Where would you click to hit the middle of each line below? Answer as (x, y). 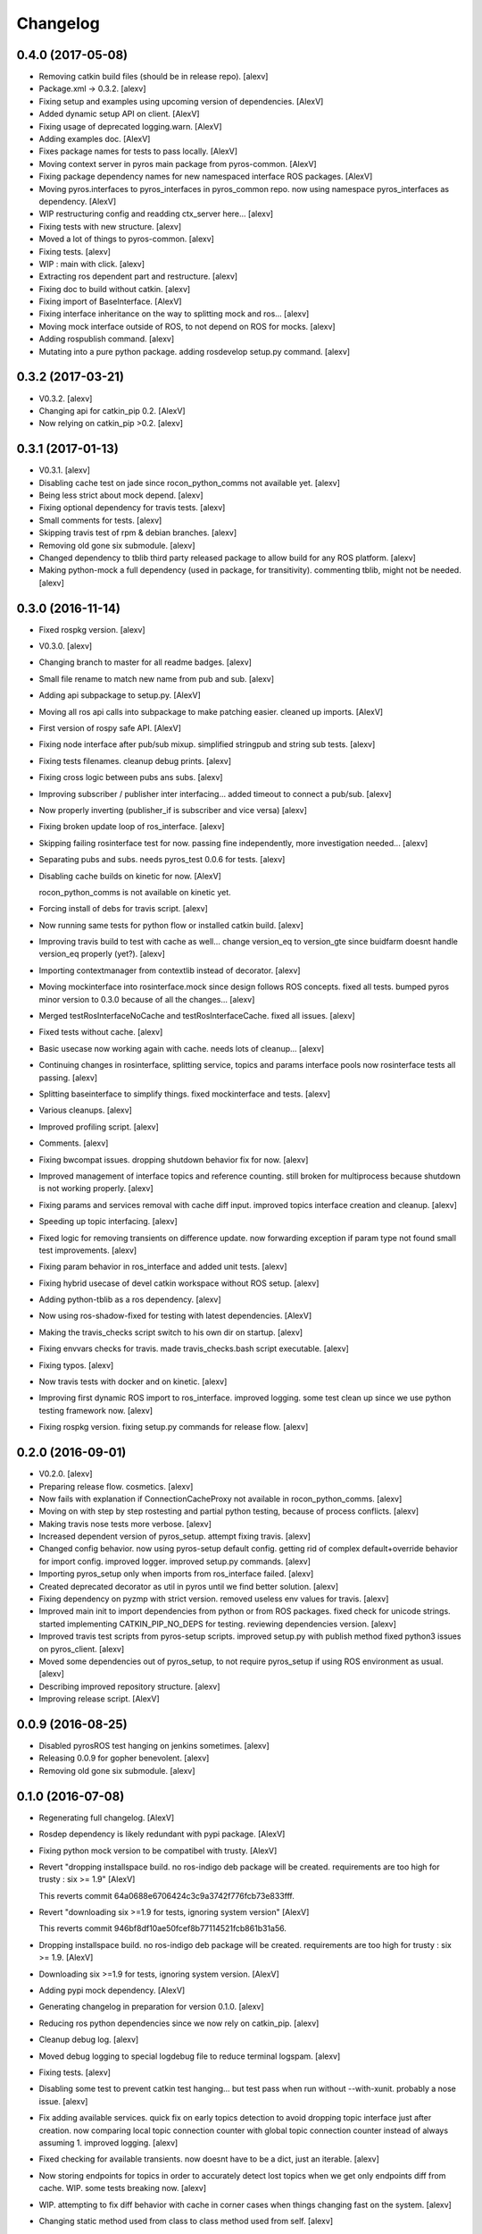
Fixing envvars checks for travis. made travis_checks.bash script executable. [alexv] (194, 1348)
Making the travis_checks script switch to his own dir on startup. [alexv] (171, 1332)
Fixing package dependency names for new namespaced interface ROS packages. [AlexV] (206, 176)
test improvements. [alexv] (88, 1250)
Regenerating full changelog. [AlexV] (107, 1818)
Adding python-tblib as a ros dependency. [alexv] (130, 1299)
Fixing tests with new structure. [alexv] (110, 226)
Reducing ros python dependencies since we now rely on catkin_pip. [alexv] (179, 2023)
